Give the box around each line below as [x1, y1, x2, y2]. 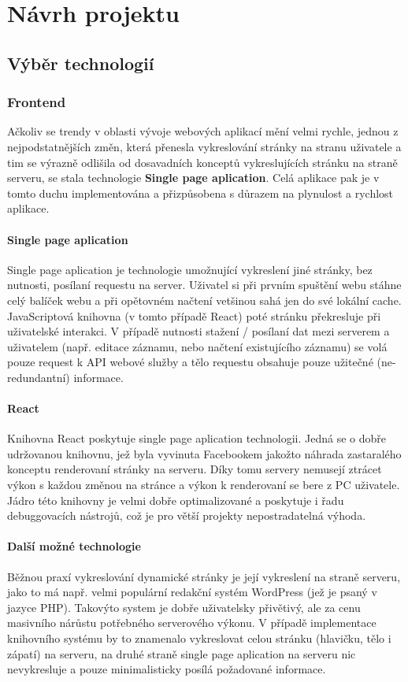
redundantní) [7, 369, 70, 385]
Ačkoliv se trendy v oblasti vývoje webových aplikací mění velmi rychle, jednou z [7, 123, 399, 139]
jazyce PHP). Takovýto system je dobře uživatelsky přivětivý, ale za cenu [7, 599, 361, 615]
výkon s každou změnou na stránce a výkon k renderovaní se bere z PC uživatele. [7, 476, 400, 493]
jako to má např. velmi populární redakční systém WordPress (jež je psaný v [7, 584, 377, 600]
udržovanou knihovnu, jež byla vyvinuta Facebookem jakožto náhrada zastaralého [7, 445, 402, 461]
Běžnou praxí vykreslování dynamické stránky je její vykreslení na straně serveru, [7, 568, 401, 584]
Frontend [7, 92, 66, 112]
